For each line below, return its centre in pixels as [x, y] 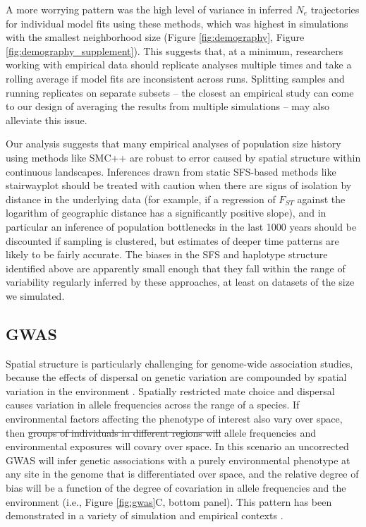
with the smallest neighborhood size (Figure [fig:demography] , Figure [155, 37]
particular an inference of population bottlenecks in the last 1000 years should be [181, 226]
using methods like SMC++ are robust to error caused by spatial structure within [183, 157]
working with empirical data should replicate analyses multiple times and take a [179, 65]
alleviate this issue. [47, 120]
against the [321, 199]
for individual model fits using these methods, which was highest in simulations [177, 23]
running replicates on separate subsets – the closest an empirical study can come [180, 92]
